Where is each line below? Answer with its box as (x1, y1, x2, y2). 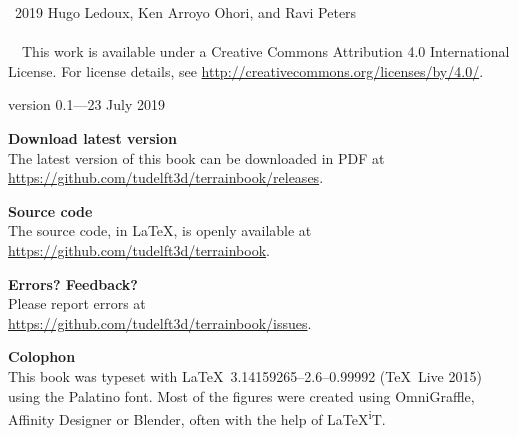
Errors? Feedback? (8, 273, 138, 294)
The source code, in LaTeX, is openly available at (8, 220, 312, 241)
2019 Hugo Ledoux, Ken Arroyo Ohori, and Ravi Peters (14, 2, 357, 22)
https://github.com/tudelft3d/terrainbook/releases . (8, 167, 324, 188)
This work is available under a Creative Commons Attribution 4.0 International (21, 41, 510, 62)
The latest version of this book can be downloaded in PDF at (8, 147, 385, 168)
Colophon (8, 346, 76, 367)
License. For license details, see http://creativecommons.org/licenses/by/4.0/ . (8, 60, 484, 81)
